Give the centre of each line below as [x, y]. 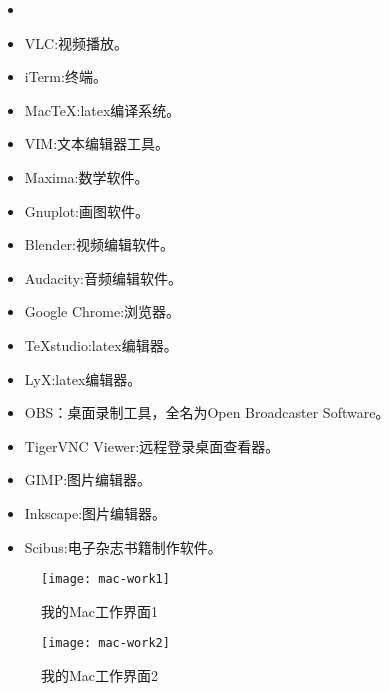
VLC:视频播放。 [76, 42]
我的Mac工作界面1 [100, 610]
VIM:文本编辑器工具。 [97, 143]
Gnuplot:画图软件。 [86, 210]
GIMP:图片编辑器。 [88, 479]
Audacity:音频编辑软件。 [103, 277]
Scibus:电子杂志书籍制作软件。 [123, 546]
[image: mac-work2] [105, 643]
